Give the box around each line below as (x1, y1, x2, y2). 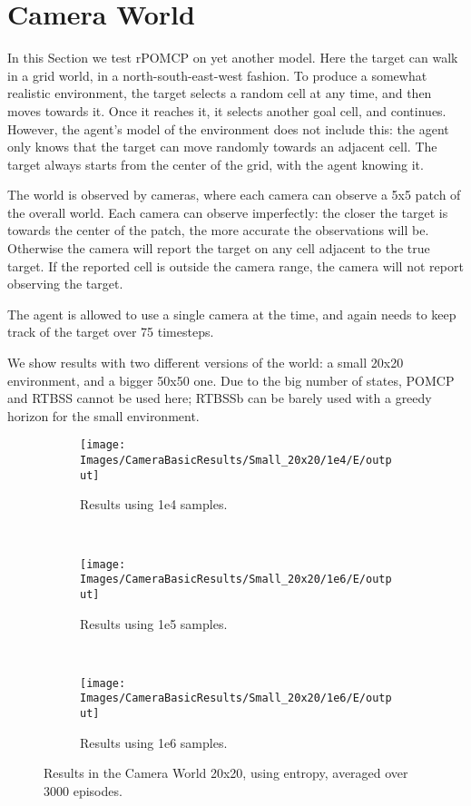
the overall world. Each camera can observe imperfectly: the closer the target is (7, 202, 448, 221)
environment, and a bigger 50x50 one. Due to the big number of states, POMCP (7, 370, 455, 389)
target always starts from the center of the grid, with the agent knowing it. (7, 154, 424, 173)
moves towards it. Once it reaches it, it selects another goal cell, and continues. (7, 101, 446, 120)
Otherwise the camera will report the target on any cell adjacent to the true (7, 239, 430, 258)
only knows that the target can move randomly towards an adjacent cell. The (7, 137, 437, 156)
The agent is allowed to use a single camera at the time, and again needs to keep (7, 304, 456, 323)
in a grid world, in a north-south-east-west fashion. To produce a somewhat (7, 65, 427, 84)
